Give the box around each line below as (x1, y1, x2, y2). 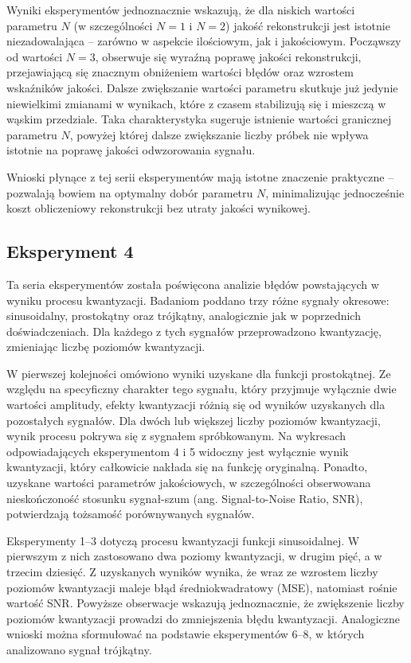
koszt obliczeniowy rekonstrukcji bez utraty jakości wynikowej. (6, 200, 311, 216)
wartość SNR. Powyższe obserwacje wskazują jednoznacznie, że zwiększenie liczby (6, 595, 405, 611)
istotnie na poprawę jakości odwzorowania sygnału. (6, 142, 256, 158)
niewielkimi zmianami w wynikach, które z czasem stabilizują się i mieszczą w (6, 95, 386, 111)
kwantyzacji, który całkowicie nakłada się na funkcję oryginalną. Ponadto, (6, 458, 368, 475)
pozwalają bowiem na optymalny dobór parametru (6, 184, 253, 201)
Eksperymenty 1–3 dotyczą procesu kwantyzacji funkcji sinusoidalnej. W (6, 532, 360, 548)
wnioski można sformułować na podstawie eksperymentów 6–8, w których (6, 626, 365, 642)
